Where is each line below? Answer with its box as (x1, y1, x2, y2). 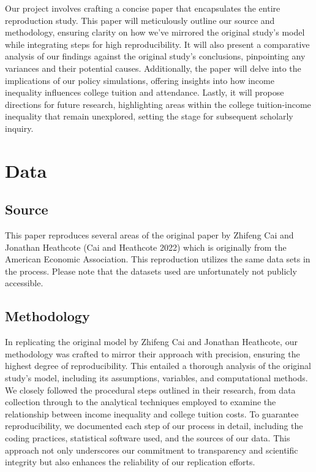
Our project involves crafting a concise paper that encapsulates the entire (5, 2, 280, 14)
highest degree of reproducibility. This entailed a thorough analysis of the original (5, 359, 311, 372)
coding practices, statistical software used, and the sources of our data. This (5, 432, 290, 444)
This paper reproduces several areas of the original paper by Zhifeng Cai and (5, 229, 294, 242)
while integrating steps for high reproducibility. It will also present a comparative (5, 37, 310, 50)
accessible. (5, 276, 43, 289)
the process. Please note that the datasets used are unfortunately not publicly (5, 264, 297, 277)
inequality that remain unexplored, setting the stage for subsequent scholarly (5, 110, 293, 123)
